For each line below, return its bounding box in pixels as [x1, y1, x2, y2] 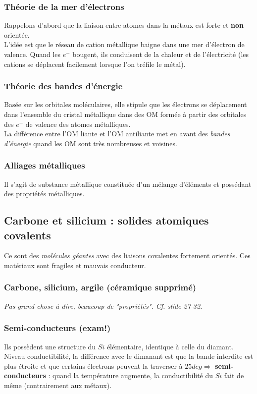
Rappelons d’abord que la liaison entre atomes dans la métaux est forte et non [4, 20, 244, 30]
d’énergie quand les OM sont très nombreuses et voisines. [4, 138, 177, 148]
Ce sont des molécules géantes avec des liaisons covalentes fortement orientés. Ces [4, 250, 251, 261]
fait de [224, 370, 244, 381]
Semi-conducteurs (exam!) [4, 322, 111, 334]
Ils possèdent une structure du [4, 341, 96, 351]
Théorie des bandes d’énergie [4, 80, 123, 92]
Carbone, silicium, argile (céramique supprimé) [4, 281, 197, 293]
